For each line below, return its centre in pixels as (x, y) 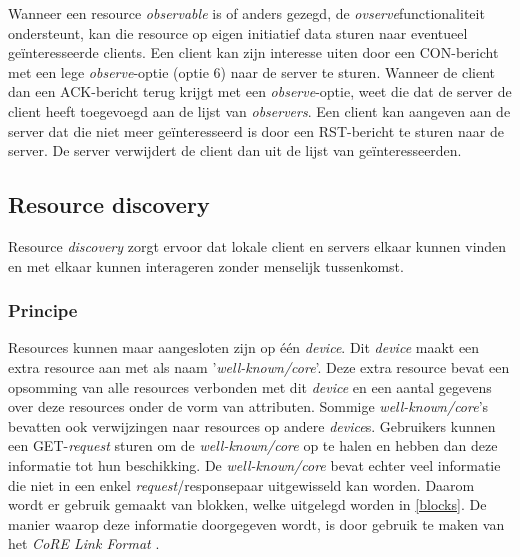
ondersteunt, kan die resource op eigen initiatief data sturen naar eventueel (238, 32)
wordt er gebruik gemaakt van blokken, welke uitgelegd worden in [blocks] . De (247, 504)
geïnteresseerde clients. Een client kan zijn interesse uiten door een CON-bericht (253, 52)
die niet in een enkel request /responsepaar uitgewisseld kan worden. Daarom (241, 484)
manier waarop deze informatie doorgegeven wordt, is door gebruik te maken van (256, 523)
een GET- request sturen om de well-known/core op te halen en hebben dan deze (253, 445)
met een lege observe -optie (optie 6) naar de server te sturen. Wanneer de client (252, 71)
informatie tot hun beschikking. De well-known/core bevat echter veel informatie (254, 464)
